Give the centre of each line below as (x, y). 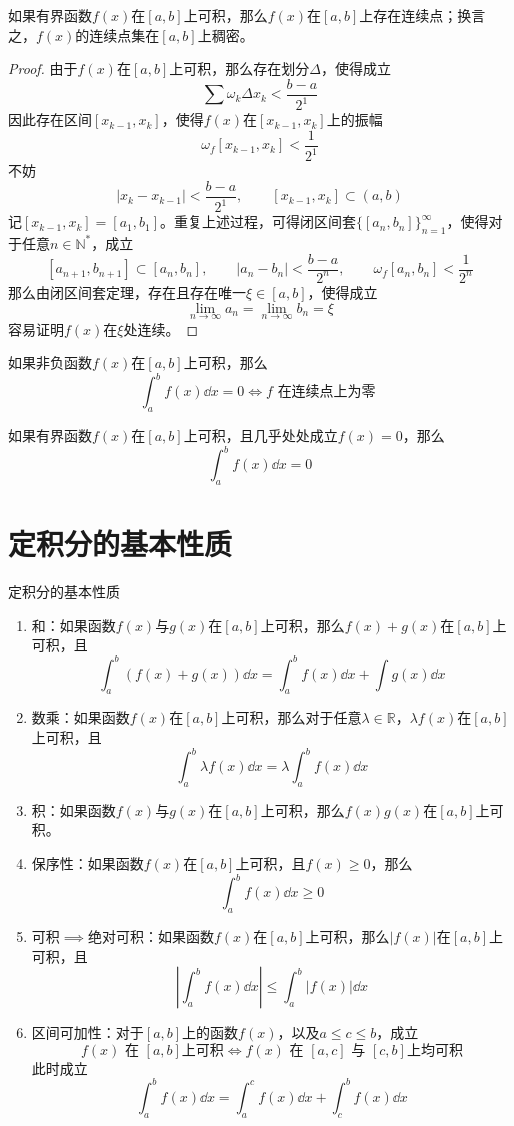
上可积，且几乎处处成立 (260, 435)
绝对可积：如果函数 (150, 935)
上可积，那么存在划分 (239, 68)
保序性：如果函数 (87, 863)
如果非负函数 (50, 362)
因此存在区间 (50, 119)
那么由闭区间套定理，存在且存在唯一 (127, 291)
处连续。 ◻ (161, 328)
